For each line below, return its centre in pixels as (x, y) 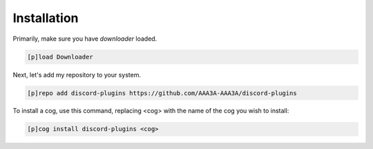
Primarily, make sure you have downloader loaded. (85, 39)
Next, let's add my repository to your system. (77, 74)
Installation (46, 18)
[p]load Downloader (60, 57)
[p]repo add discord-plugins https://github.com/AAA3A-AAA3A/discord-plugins (162, 93)
